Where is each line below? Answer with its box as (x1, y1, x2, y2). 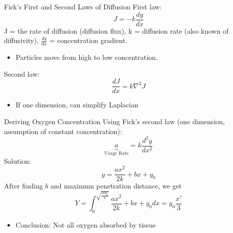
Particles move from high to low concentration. (15, 52, 158, 62)
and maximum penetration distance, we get (50, 181, 182, 191)
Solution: (4, 155, 31, 166)
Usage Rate (104, 150, 129, 156)
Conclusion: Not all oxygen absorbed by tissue (15, 219, 156, 230)
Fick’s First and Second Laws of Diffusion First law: (4, 1, 162, 11)
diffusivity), (4, 35, 39, 46)
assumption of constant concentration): (4, 126, 122, 136)
